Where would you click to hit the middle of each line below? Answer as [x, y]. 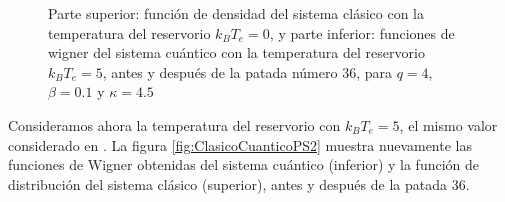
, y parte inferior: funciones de [362, 32]
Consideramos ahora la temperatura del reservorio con [174, 124]
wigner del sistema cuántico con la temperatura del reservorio [236, 52]
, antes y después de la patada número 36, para [247, 71]
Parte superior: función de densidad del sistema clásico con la [236, 13]
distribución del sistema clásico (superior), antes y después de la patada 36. [239, 183]
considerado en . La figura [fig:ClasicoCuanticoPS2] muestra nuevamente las [240, 144]
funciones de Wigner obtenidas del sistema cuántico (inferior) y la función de [244, 164]
